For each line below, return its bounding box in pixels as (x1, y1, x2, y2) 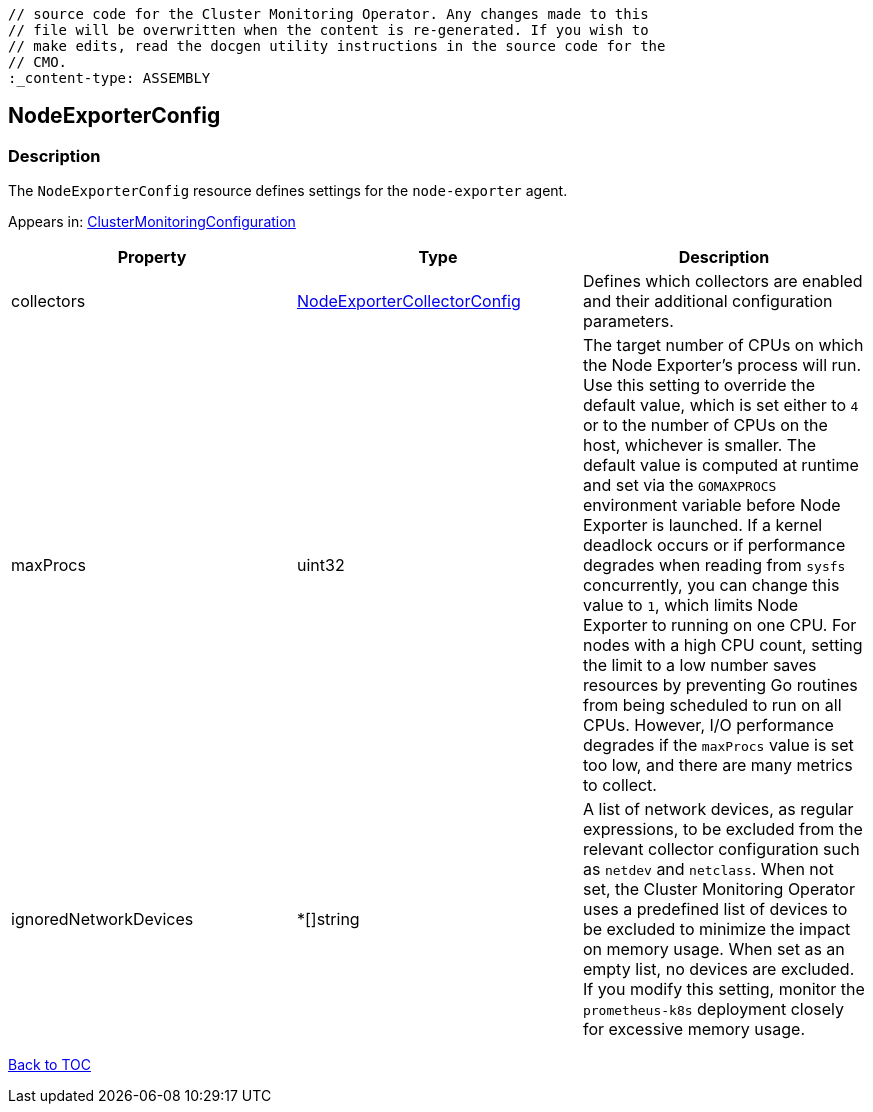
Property (117, 247, 187, 268)
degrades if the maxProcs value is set (582, 735, 854, 756)
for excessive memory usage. (582, 1019, 805, 1040)
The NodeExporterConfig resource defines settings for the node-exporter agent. (8, 182, 568, 200)
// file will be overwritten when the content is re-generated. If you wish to (8, 22, 649, 38)
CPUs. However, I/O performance (582, 715, 834, 736)
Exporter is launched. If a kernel (582, 515, 823, 536)
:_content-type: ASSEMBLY (8, 70, 211, 86)
